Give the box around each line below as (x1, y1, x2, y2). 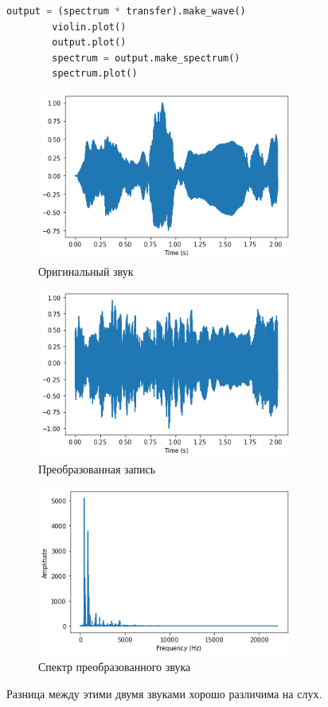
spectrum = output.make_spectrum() (52, 52, 240, 64)
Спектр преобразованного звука (38, 658, 191, 674)
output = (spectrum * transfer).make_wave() (6, 6, 246, 17)
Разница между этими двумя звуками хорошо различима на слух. (6, 685, 322, 701)
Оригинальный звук (38, 262, 134, 279)
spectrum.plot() (52, 68, 138, 80)
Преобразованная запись (38, 460, 156, 477)
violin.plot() (52, 21, 127, 33)
